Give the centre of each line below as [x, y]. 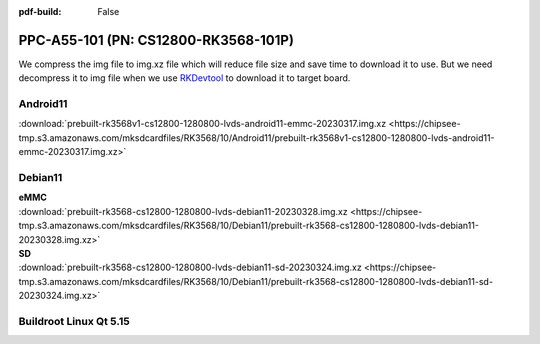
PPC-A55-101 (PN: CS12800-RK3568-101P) [156, 40]
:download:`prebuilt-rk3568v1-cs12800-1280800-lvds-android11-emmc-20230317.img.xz [202, 124]
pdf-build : [40, 11]
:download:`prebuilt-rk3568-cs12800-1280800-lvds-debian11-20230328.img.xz [183, 211]
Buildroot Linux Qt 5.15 [74, 321]
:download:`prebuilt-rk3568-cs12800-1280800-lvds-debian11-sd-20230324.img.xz [190, 267]
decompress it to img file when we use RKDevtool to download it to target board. [184, 78]
